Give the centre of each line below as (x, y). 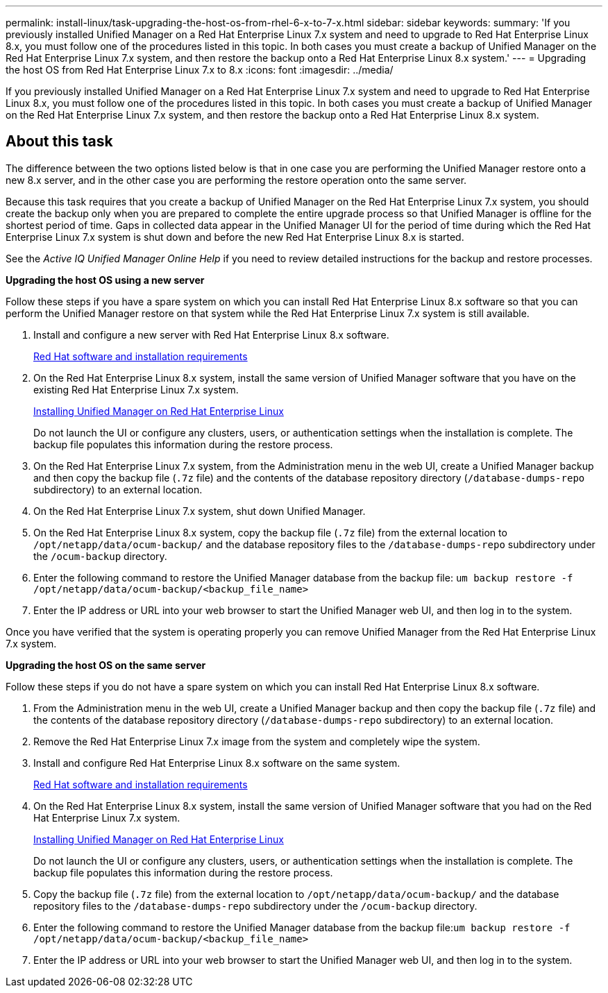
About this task (59, 142)
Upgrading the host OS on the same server (106, 665)
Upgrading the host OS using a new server (105, 280)
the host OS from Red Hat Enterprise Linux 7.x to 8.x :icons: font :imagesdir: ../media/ (200, 70)
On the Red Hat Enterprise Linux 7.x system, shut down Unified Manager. (200, 511)
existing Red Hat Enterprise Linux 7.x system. (136, 389)
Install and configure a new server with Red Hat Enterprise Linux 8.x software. (211, 334)
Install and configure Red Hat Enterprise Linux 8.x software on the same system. (217, 763)
